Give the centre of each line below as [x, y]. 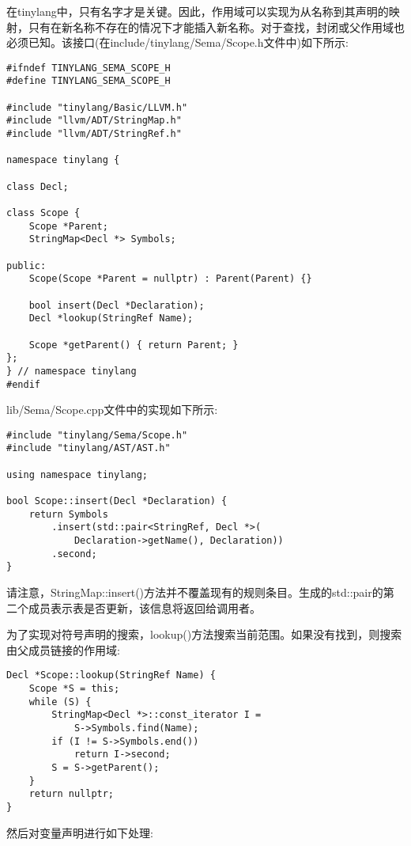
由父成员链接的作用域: [63, 649]
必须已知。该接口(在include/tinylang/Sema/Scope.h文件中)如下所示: [177, 42]
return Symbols [68, 514]
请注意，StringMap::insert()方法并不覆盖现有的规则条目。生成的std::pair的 [195, 592]
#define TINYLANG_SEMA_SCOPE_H [89, 81]
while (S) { [60, 702]
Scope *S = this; [74, 689]
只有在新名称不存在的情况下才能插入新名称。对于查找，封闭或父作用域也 [216, 27]
